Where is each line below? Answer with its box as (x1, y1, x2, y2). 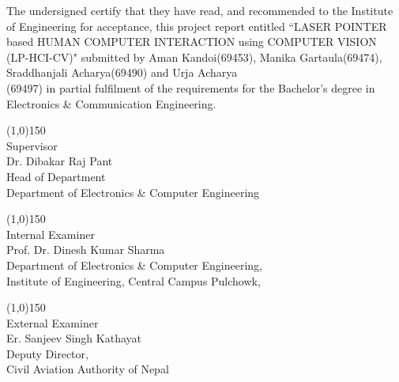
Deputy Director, (6, 345, 88, 361)
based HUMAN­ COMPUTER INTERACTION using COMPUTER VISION (6, 33, 377, 50)
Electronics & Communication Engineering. (6, 95, 216, 112)
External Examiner (6, 314, 99, 331)
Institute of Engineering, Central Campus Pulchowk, (6, 272, 261, 289)
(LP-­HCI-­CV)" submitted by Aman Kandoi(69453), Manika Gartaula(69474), (6, 48, 382, 65)
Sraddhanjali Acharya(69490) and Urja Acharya (6, 64, 238, 81)
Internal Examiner (6, 225, 95, 242)
